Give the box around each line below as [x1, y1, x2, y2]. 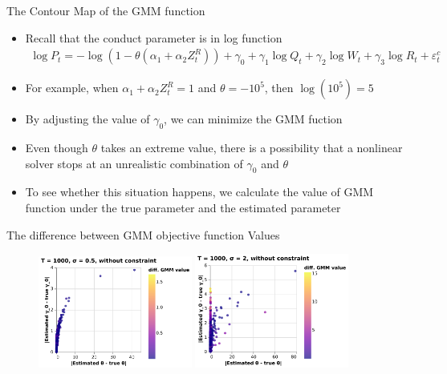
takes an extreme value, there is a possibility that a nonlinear [100, 139, 403, 156]
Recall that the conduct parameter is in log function [25, 29, 282, 46]
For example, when [25, 79, 119, 96]
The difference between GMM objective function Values [6, 226, 280, 243]
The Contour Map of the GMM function [6, 2, 205, 18]
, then [264, 79, 294, 96]
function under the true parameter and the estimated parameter [25, 199, 341, 215]
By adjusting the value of [25, 111, 150, 127]
